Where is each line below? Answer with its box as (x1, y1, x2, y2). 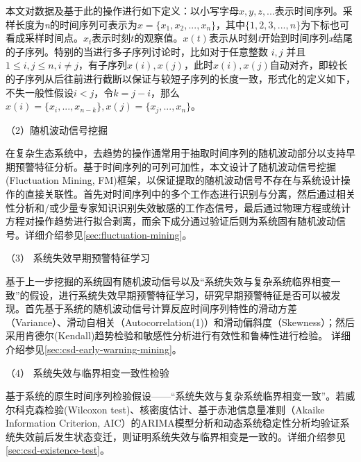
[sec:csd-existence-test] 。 (6, 443, 110, 457)
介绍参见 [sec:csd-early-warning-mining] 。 (6, 341, 182, 356)
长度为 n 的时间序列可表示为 (15, 17, 137, 31)
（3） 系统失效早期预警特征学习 (6, 250, 150, 265)
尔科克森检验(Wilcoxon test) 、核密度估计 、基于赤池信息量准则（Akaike (6, 402, 325, 416)
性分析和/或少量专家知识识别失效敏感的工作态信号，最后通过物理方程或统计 (6, 200, 351, 214)
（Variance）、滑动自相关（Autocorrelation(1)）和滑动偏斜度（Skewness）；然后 (6, 314, 355, 329)
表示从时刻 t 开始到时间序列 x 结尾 (208, 31, 353, 45)
